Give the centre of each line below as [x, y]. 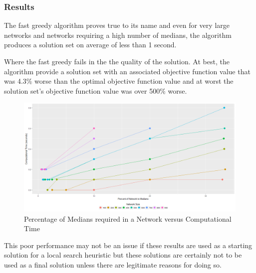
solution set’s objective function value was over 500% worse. [96, 90]
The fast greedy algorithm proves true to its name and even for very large [117, 25]
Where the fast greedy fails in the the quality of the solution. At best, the [117, 61]
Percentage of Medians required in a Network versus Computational [128, 218]
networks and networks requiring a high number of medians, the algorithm [118, 35]
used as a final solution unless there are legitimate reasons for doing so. [113, 264]
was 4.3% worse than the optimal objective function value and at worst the [119, 81]
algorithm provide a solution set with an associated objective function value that [127, 71]
